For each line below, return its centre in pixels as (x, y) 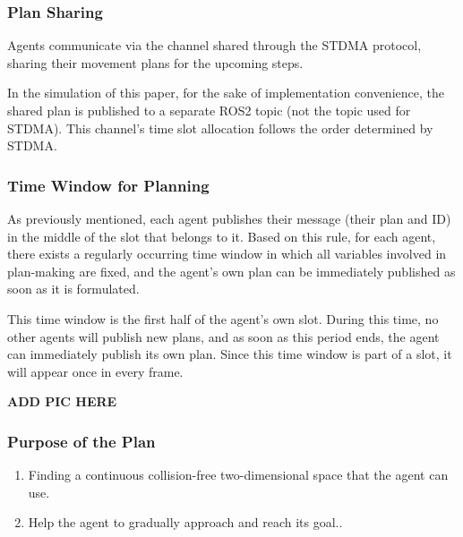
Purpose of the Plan (81, 441)
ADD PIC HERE (62, 401)
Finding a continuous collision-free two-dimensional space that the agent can (238, 475)
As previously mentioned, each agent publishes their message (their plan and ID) (229, 218)
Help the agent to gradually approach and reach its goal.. (185, 522)
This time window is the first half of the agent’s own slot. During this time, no (223, 318)
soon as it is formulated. (73, 289)
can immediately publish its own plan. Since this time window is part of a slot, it (230, 354)
